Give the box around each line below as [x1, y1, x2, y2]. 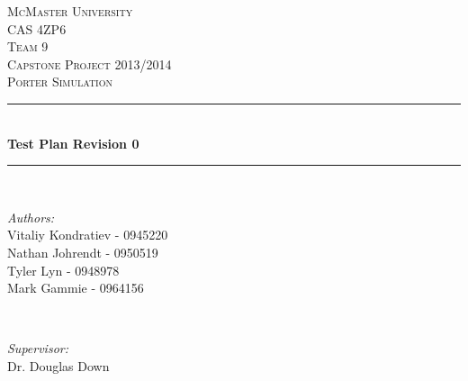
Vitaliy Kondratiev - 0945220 [7, 225, 168, 244]
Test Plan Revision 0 [7, 133, 139, 152]
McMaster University [7, 2, 133, 20]
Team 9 [7, 37, 49, 56]
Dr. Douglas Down [7, 356, 110, 375]
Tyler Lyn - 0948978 [7, 260, 120, 279]
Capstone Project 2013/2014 [7, 54, 172, 73]
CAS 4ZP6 [7, 19, 67, 38]
